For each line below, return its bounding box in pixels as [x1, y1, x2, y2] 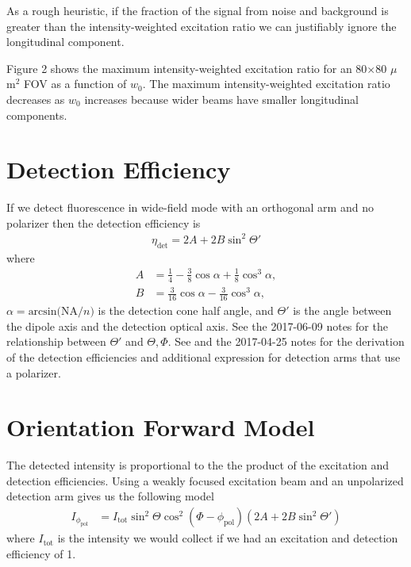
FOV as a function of [24, 75, 127, 92]
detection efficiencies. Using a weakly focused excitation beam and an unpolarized [6, 472, 404, 488]
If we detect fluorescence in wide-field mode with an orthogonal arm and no [6, 199, 374, 216]
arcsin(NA [28, 306, 78, 318]
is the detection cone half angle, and [98, 302, 274, 319]
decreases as [6, 90, 65, 107]
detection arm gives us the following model [6, 488, 214, 504]
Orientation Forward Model [6, 411, 315, 443]
